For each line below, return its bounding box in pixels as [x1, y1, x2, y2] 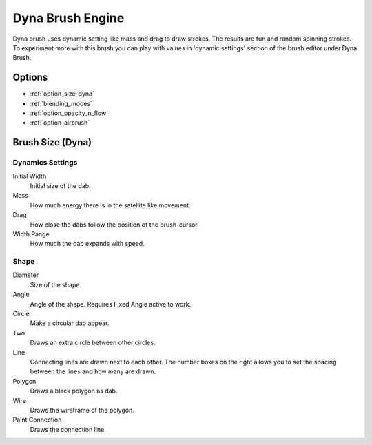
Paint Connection [12, 415, 62, 424]
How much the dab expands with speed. [30, 240, 145, 248]
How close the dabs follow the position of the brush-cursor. [30, 220, 199, 229]
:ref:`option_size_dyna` [30, 90, 94, 98]
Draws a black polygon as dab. [30, 386, 118, 395]
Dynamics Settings [12, 158, 78, 167]
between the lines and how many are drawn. [30, 367, 156, 375]
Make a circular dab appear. [30, 319, 110, 327]
